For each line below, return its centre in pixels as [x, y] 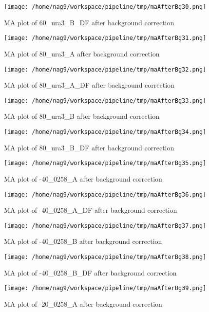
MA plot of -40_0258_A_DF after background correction [91, 210]
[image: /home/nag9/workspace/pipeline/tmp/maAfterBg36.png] [105, 194]
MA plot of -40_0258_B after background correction [83, 241]
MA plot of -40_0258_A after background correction [83, 178]
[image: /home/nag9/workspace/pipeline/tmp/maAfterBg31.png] [105, 38]
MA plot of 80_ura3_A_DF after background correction [89, 85]
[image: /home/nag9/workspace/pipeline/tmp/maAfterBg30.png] [105, 7]
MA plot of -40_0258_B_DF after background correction [90, 272]
